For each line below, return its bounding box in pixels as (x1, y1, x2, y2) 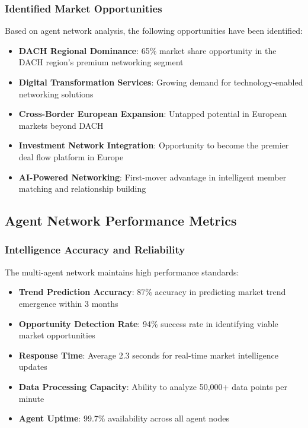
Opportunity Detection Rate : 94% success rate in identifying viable (18, 317, 278, 329)
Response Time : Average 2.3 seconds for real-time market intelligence (18, 348, 278, 361)
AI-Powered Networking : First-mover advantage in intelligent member (18, 170, 287, 183)
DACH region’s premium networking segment (18, 56, 184, 68)
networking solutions (18, 87, 94, 100)
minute (18, 392, 44, 404)
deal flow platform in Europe (18, 150, 124, 163)
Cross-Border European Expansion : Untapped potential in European (18, 107, 287, 120)
